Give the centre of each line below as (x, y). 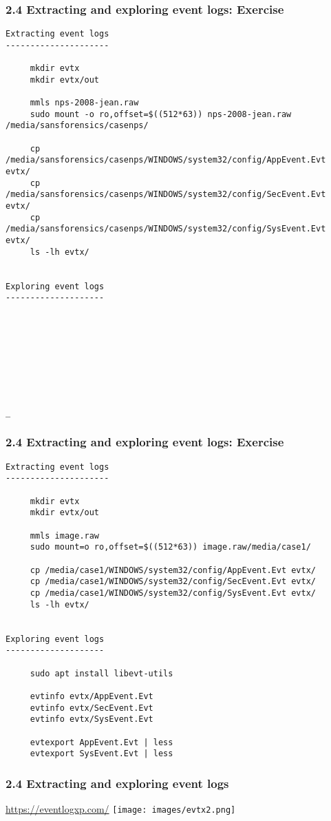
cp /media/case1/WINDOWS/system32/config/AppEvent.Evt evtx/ (173, 570)
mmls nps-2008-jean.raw (84, 103)
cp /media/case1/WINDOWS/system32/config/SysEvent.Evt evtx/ (173, 593)
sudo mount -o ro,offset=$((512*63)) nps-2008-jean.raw (161, 114)
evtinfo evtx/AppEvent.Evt (92, 696)
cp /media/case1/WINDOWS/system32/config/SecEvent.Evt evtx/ (173, 582)
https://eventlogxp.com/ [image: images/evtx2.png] (121, 809)
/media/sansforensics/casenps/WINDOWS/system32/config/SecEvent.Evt (166, 195)
